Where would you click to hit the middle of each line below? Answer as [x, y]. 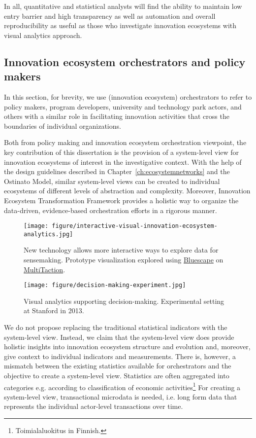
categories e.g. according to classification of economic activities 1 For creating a [122, 386]
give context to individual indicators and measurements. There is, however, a [120, 356]
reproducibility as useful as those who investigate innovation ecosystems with [120, 25]
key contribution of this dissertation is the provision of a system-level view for [122, 152]
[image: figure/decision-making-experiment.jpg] [105, 285]
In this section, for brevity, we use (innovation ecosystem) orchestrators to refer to [128, 96]
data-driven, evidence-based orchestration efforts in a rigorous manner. [111, 210]
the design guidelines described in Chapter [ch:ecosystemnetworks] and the [117, 171]
